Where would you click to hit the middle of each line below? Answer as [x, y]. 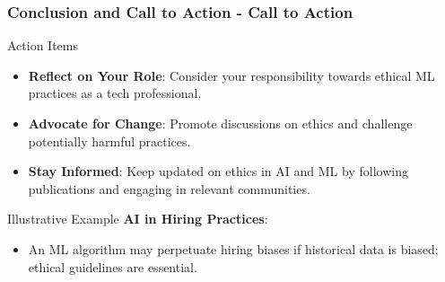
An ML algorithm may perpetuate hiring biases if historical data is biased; [233, 248]
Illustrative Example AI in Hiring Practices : [138, 219]
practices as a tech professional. [115, 93]
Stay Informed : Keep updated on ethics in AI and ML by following [218, 171]
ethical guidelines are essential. [113, 266]
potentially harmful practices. [109, 141]
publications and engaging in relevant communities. [169, 188]
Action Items [43, 45]
